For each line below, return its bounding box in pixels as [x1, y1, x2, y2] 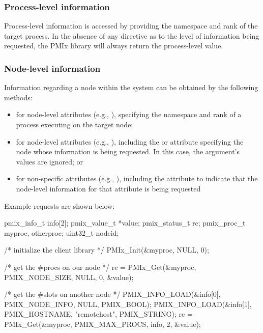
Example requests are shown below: [4, 200, 115, 211]
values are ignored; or [16, 156, 83, 166]
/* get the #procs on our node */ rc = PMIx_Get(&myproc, [4, 261, 196, 272]
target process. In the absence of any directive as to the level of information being [4, 30, 259, 41]
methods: [4, 92, 33, 102]
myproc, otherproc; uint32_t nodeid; [4, 227, 119, 238]
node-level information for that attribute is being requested [16, 183, 201, 193]
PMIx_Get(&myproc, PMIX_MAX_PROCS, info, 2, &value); [4, 318, 201, 329]
